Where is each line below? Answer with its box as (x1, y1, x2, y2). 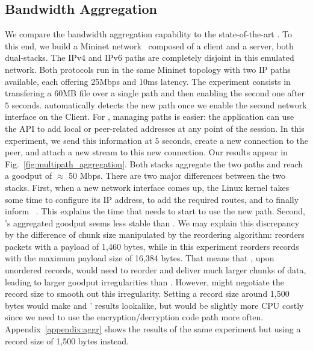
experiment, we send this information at (5, 134, 152, 146)
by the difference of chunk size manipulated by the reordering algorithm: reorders (5, 228, 305, 241)
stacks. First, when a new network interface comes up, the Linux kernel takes (5, 181, 290, 193)
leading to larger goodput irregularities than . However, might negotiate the (5, 275, 284, 288)
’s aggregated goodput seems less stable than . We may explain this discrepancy (5, 216, 300, 229)
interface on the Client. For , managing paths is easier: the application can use (5, 110, 294, 123)
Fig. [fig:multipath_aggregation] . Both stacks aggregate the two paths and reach (5, 157, 303, 170)
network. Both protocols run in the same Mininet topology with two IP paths (5, 63, 291, 75)
